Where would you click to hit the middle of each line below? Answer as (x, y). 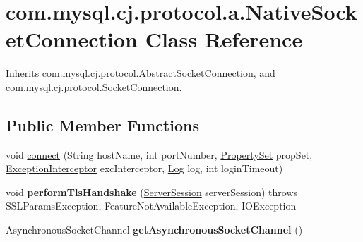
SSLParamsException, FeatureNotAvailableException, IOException (151, 206)
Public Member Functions (102, 125)
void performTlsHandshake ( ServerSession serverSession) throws (152, 192)
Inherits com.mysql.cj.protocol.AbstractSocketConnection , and (141, 73)
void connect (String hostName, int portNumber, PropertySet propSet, (159, 154)
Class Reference (224, 39)
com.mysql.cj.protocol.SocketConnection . (94, 86)
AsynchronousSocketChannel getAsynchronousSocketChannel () (154, 230)
